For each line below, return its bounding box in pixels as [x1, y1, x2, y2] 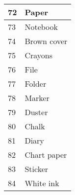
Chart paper [25, 149, 67, 160]
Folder [25, 78, 47, 89]
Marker [25, 92, 50, 103]
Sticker [25, 163, 49, 174]
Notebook [25, 21, 58, 32]
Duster [25, 106, 48, 118]
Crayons [25, 49, 52, 61]
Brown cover [25, 35, 68, 47]
